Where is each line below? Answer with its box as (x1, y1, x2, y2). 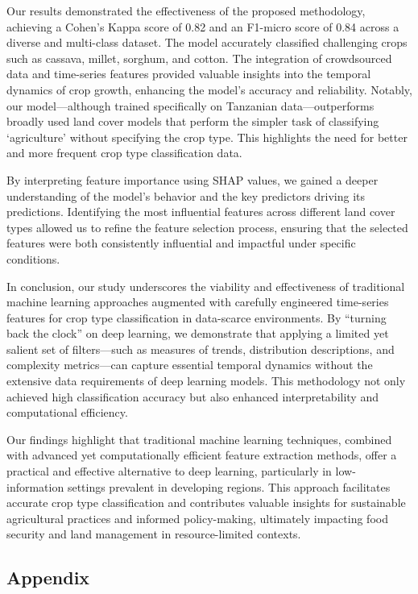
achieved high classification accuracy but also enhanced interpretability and (6, 388, 379, 405)
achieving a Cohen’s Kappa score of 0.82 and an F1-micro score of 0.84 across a (6, 18, 399, 35)
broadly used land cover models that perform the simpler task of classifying (6, 113, 379, 130)
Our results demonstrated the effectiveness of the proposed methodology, (6, 2, 366, 19)
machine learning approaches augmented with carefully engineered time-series (6, 293, 389, 310)
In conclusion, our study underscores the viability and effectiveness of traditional (6, 277, 405, 294)
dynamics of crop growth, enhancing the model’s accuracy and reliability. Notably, (6, 81, 412, 98)
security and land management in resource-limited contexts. (6, 525, 301, 542)
